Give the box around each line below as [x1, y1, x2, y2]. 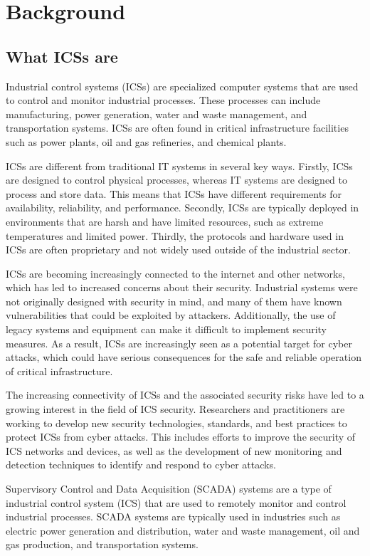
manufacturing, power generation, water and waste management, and [6, 106, 307, 121]
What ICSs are [6, 45, 118, 67]
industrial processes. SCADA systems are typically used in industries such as [6, 509, 341, 524]
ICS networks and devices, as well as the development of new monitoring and [6, 443, 342, 458]
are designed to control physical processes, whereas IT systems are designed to [6, 172, 347, 187]
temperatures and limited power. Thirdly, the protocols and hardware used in [6, 228, 344, 243]
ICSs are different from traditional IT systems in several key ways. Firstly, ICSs [6, 158, 353, 173]
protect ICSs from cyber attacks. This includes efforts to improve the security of [6, 429, 356, 444]
